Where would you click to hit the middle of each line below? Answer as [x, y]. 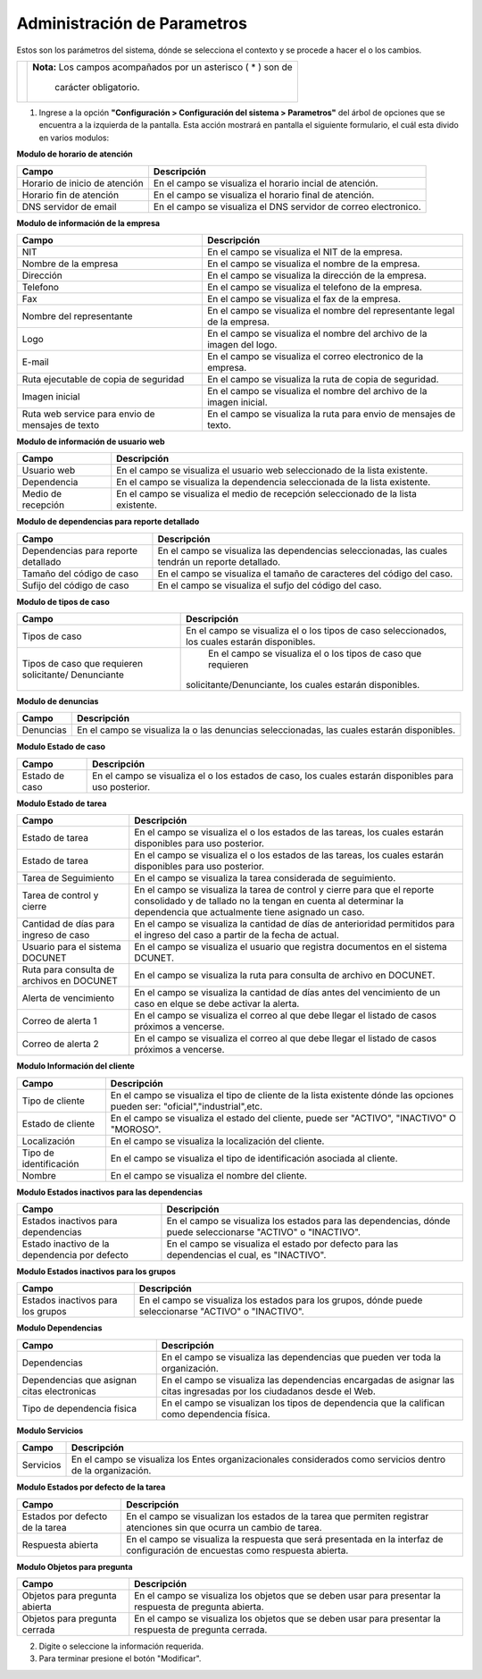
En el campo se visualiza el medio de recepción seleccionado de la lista [266, 494]
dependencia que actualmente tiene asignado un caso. [249, 912]
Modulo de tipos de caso [63, 601]
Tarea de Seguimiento [68, 878]
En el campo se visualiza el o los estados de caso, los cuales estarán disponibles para [273, 776]
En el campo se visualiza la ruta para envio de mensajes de [331, 414]
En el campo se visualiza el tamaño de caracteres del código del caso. [305, 574]
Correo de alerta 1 [59, 1021]
